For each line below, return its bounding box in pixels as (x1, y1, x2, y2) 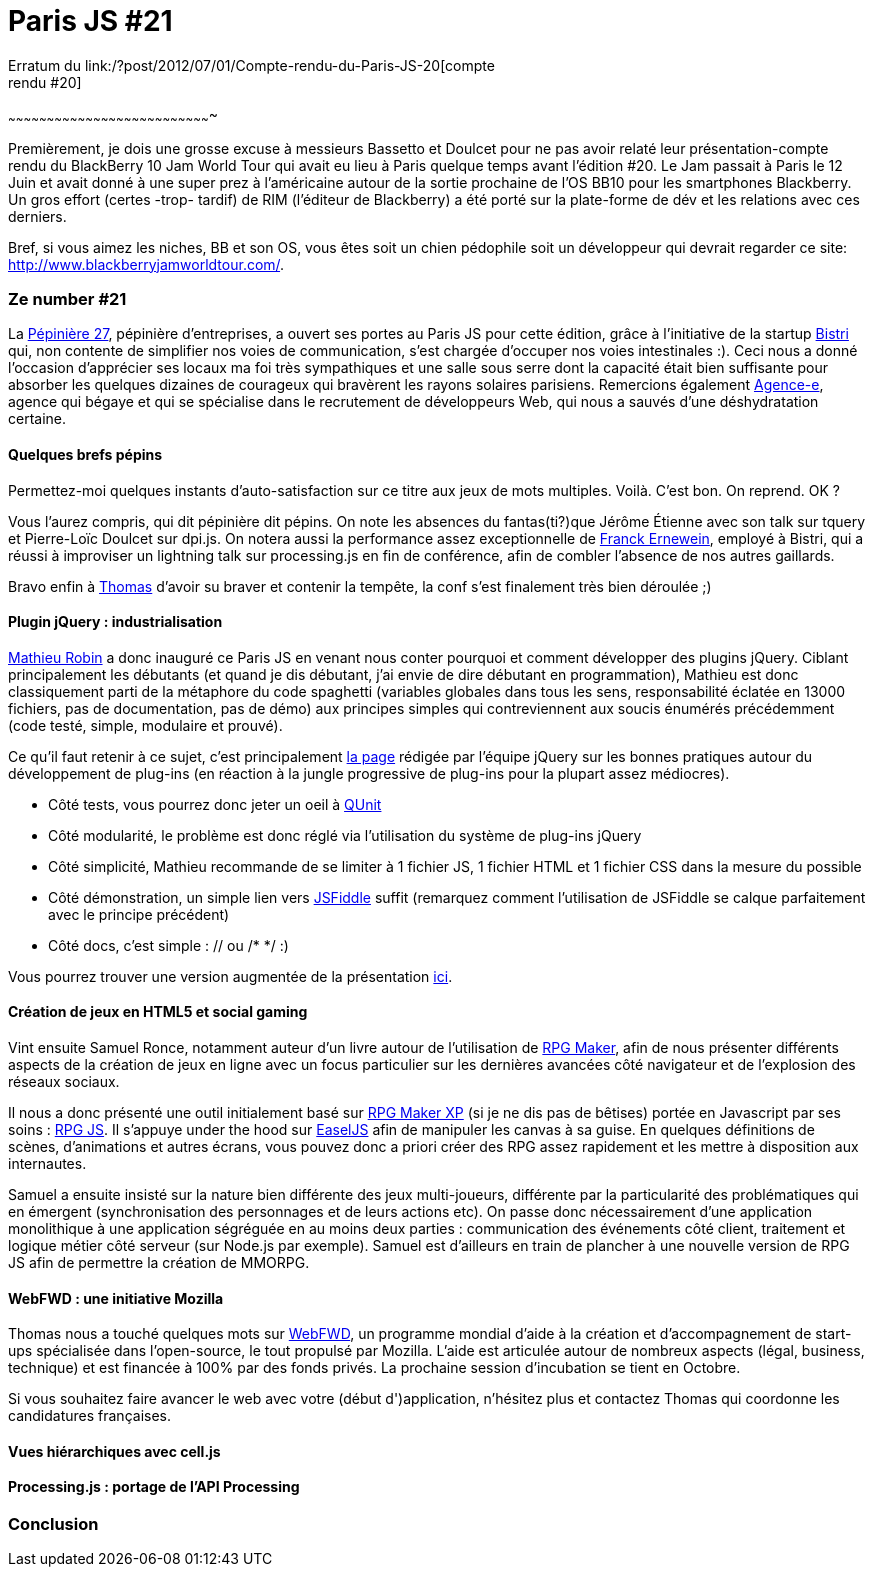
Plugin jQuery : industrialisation (8, 613, 223, 631)
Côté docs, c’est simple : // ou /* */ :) (48, 936, 289, 954)
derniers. (8, 207, 67, 225)
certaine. (8, 410, 67, 428)
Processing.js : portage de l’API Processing (8, 1478, 300, 1496)
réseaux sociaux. (8, 1072, 120, 1090)
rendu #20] (8, 73, 82, 91)
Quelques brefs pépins (8, 445, 163, 463)
